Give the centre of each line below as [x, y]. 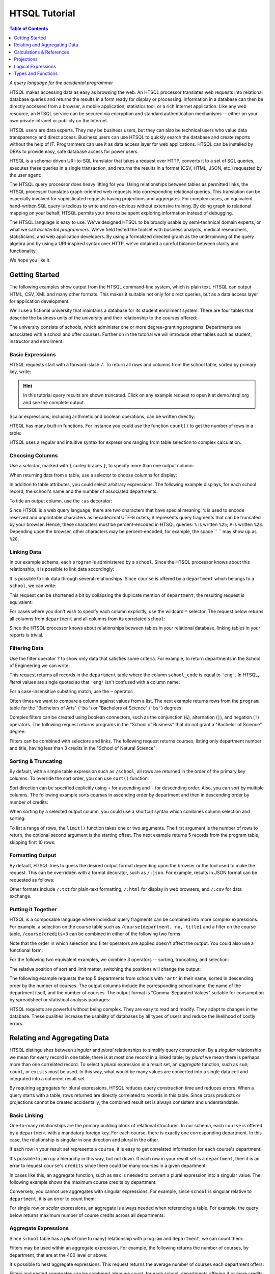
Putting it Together [33, 910]
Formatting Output [33, 855]
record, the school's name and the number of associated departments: [84, 491]
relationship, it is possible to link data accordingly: [62, 569]
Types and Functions [36, 73]
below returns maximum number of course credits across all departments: [87, 1215]
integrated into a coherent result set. [48, 1078]
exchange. [20, 896]
